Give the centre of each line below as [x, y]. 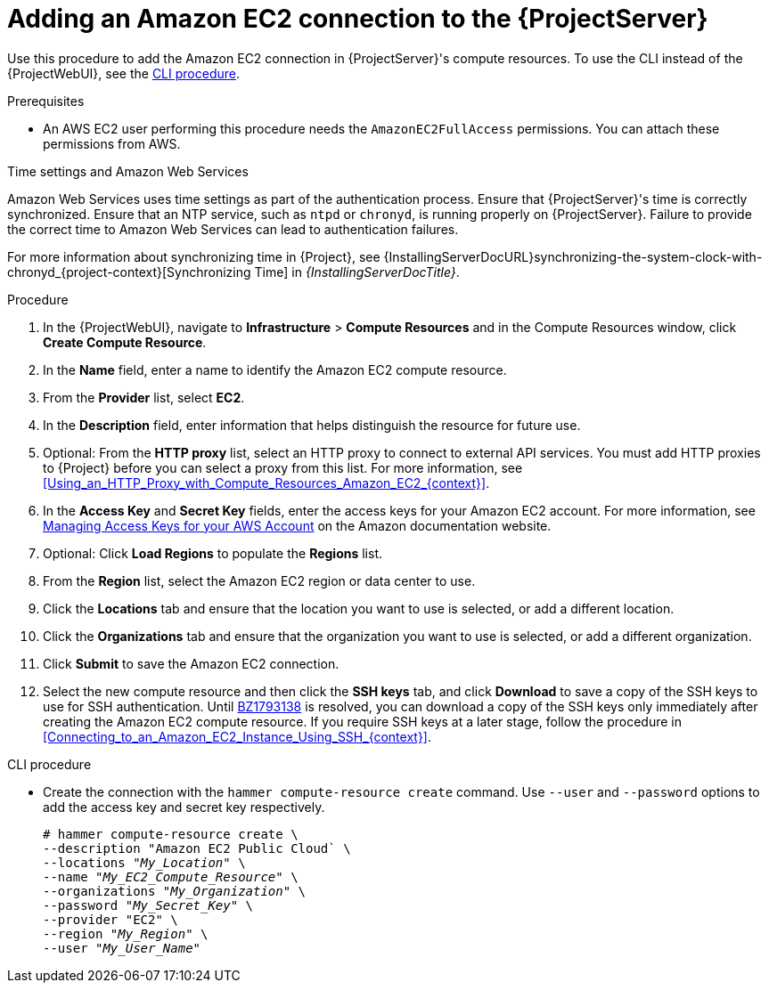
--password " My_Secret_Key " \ [148, 905]
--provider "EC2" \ [110, 919]
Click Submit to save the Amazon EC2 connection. [191, 663]
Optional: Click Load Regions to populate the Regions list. [213, 553]
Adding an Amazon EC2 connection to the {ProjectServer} [358, 19]
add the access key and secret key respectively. [184, 807]
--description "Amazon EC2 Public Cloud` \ [197, 848]
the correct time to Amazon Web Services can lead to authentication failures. [233, 229]
